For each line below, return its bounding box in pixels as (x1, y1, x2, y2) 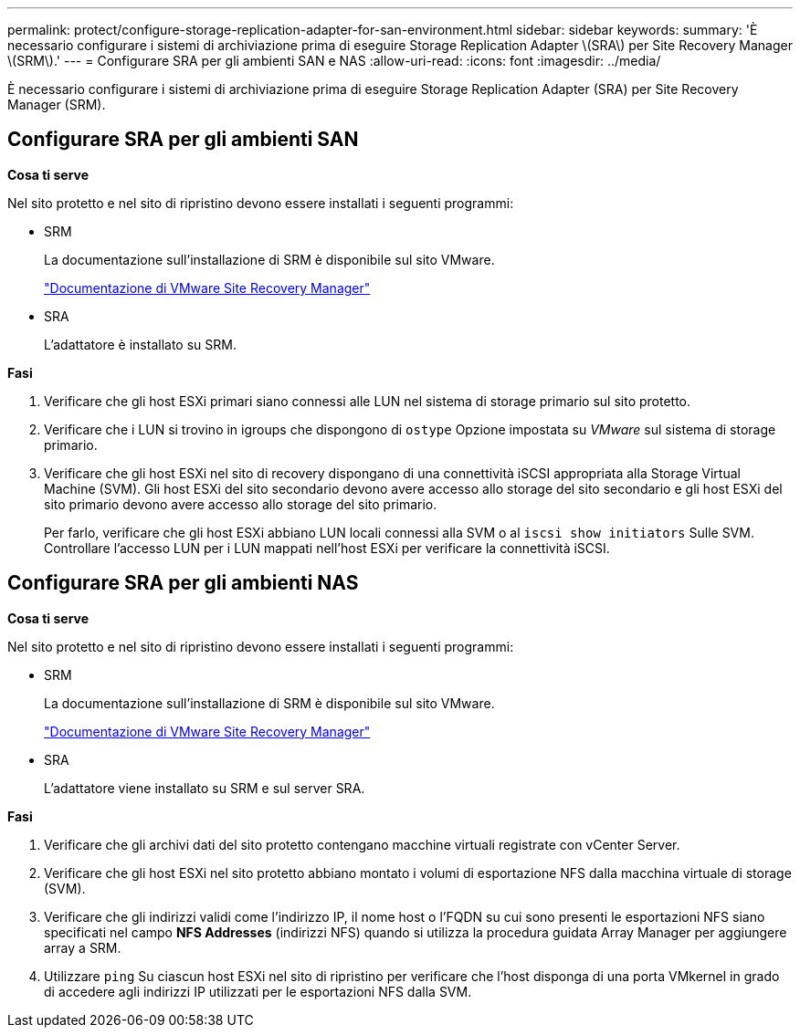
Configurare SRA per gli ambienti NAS (7, 571, 359, 595)
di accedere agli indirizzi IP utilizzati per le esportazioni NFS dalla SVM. (44, 983, 472, 999)
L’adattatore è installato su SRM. (44, 336, 237, 352)
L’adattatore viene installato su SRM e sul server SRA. (44, 779, 365, 796)
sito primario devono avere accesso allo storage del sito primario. (44, 496, 437, 512)
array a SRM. (44, 939, 121, 956)
